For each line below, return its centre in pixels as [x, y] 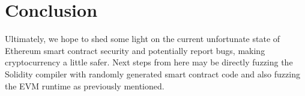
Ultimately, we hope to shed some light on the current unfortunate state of [143, 39]
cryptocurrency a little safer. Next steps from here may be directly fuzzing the [149, 62]
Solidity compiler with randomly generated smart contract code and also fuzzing [152, 73]
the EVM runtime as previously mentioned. [85, 85]
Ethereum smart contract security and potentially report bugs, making [135, 50]
